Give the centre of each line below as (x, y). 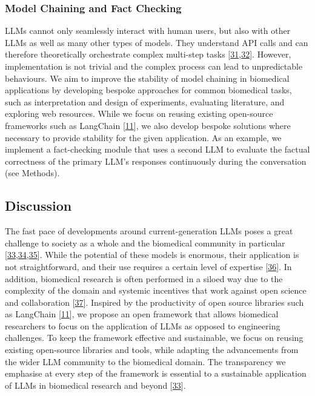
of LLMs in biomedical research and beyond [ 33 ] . (95, 385)
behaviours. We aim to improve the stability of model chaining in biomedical (147, 78)
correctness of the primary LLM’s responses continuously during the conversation (156, 161)
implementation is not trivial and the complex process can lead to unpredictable (154, 66)
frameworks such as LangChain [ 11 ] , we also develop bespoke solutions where (148, 125)
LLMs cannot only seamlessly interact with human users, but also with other (148, 31)
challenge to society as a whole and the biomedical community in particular (145, 243)
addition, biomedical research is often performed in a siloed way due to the (144, 278)
